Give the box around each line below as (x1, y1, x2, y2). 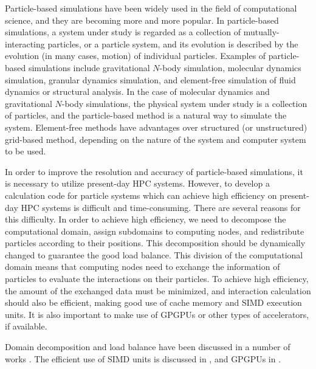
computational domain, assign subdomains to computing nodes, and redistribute (5, 224, 304, 237)
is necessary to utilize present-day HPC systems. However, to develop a (5, 177, 270, 190)
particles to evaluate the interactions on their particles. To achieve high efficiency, (5, 272, 309, 285)
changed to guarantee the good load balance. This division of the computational (5, 248, 303, 261)
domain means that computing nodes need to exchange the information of (5, 260, 280, 273)
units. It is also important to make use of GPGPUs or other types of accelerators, (5, 308, 309, 320)
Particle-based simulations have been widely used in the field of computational (5, 2, 297, 14)
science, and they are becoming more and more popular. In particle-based (5, 13, 279, 26)
